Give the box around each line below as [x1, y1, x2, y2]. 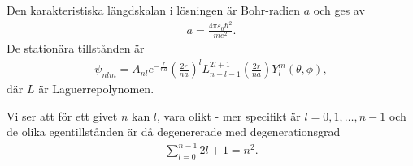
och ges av [313, 2, 365, 18]
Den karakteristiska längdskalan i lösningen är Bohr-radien [7, 2, 301, 18]
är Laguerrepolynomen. [38, 80, 154, 97]
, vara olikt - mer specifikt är [157, 107, 301, 124]
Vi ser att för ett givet [7, 107, 118, 124]
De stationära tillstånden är [7, 40, 145, 57]
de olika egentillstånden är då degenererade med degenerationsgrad [7, 123, 341, 140]
